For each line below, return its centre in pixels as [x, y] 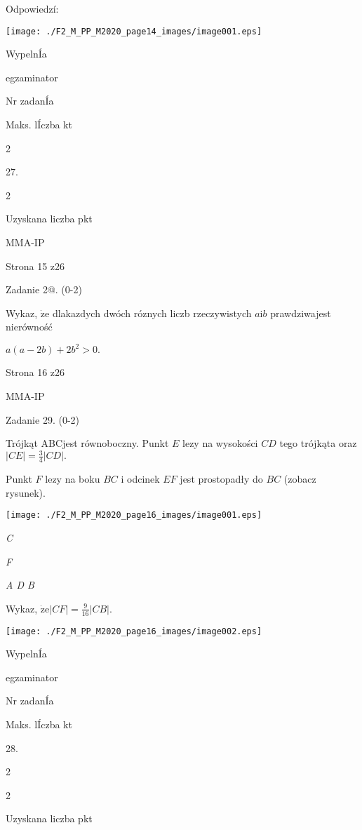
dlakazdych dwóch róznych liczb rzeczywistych [152, 313]
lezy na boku [73, 479]
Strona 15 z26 [35, 266]
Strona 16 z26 [35, 372]
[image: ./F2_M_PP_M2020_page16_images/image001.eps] [134, 515]
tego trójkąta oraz [318, 443]
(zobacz [300, 479]
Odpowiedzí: [32, 8]
